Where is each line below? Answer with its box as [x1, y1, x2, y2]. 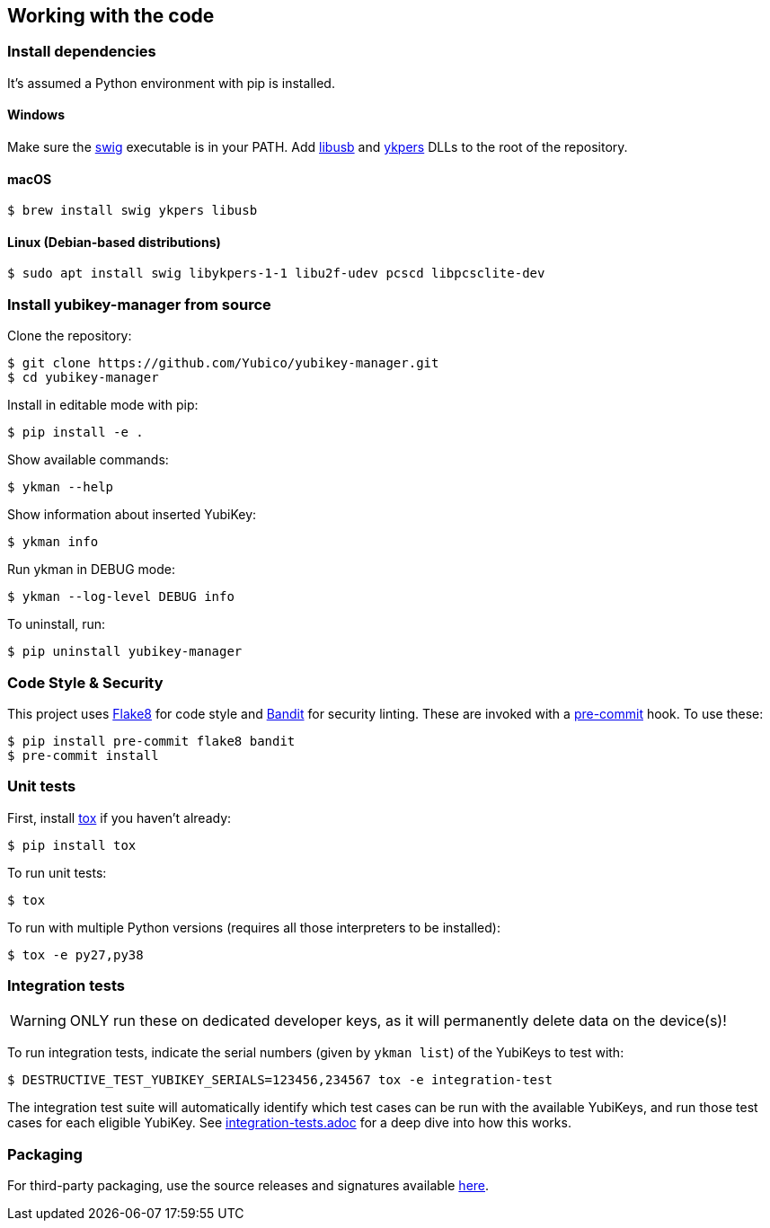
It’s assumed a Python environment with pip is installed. [7, 75, 335, 91]
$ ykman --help [7, 480, 114, 495]
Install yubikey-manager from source [7, 295, 271, 314]
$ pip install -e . [7, 425, 144, 440]
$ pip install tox [7, 837, 137, 853]
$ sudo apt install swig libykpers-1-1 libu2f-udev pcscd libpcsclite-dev [7, 266, 545, 281]
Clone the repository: [7, 328, 132, 344]
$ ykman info [7, 534, 99, 550]
